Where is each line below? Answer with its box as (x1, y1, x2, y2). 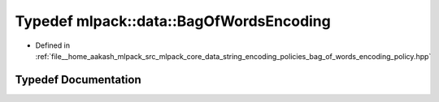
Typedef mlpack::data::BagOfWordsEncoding (15, 12, 331, 30)
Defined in (35, 40, 71, 50)
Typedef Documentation (15, 73, 141, 87)
